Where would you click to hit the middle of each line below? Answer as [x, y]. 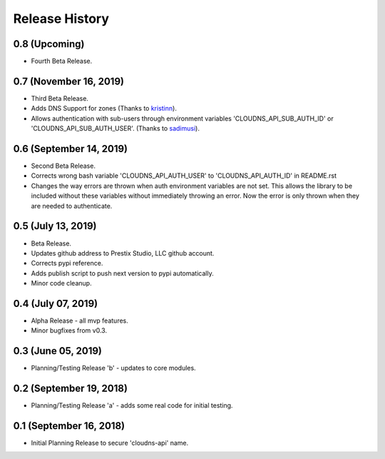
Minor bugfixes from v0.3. [69, 331]
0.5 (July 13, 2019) [55, 226]
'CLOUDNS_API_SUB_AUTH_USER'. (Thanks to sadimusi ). [115, 128]
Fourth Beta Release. [62, 61]
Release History [61, 19]
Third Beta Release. [60, 98]
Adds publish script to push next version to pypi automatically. [122, 273]
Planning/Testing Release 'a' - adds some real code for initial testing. [132, 405]
